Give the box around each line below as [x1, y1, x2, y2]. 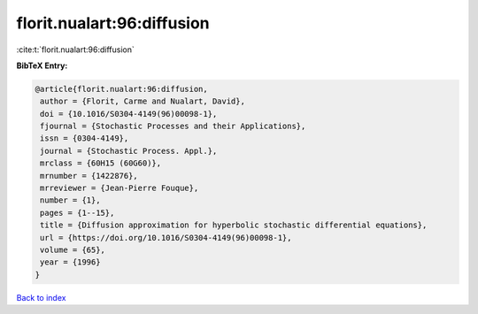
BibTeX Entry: [16, 60, 68, 71]
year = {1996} [40, 257, 101, 267]
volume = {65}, [40, 245, 106, 255]
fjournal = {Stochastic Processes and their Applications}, [40, 121, 306, 132]
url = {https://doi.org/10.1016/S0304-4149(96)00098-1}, [40, 233, 292, 242]
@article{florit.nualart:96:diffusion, [35, 84, 208, 94]
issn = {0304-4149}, [40, 134, 129, 143]
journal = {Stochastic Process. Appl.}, [40, 146, 218, 156]
